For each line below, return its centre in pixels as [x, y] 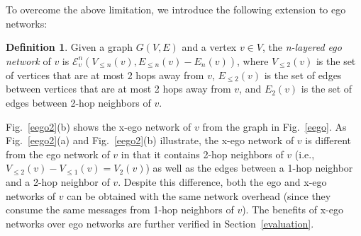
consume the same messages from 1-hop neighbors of [120, 210]
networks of [31, 195]
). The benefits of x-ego [293, 210]
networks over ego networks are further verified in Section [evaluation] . [160, 223]
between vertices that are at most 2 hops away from [118, 89]
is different [328, 140]
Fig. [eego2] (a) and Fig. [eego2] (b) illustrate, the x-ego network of [150, 140]
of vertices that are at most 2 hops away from [105, 75]
